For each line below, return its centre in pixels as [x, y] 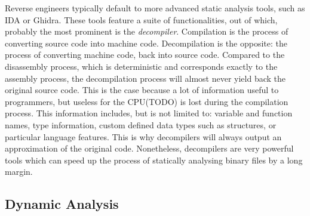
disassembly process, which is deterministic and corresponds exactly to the [141, 66]
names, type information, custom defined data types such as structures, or [141, 124]
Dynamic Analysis [62, 204]
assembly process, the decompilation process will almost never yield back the [145, 78]
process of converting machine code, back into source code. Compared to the [145, 55]
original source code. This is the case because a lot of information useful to [142, 90]
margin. [19, 172]
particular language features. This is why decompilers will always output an [143, 136]
